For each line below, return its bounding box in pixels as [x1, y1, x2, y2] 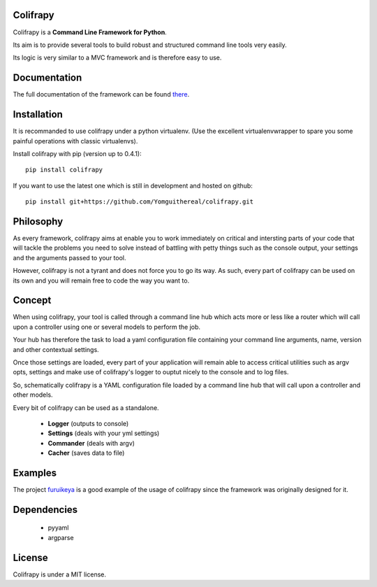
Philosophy [13, 215, 64, 227]
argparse [47, 533, 74, 542]
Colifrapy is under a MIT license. [13, 570, 107, 579]
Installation [13, 108, 63, 120]
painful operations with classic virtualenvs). [13, 136, 138, 145]
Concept [13, 295, 52, 306]
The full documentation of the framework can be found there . [13, 90, 190, 99]
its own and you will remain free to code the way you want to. [13, 276, 190, 285]
